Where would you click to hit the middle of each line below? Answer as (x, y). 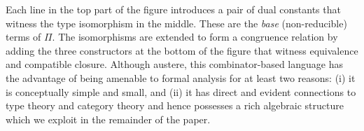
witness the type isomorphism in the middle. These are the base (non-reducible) (176, 23)
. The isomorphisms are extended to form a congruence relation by (195, 37)
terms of (23, 37)
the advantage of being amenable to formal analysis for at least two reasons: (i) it (181, 77)
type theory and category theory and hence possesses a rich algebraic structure (175, 105)
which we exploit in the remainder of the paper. (108, 119)
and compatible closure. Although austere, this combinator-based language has (174, 64)
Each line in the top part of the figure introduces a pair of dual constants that (173, 9)
